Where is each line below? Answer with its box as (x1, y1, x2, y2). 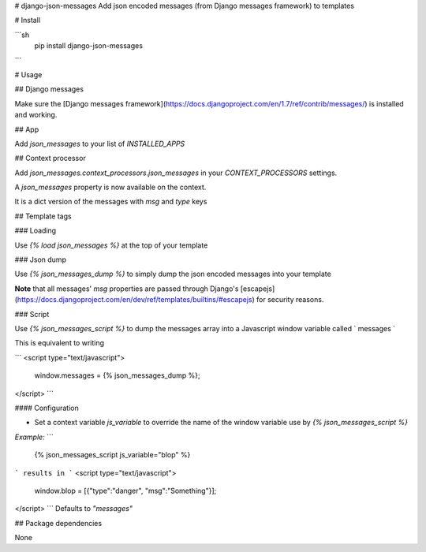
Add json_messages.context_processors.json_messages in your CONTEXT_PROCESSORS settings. (14, 168, 338, 177)
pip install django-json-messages (34, 41, 144, 50)
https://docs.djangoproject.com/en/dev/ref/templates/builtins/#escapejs (17, 295, 252, 304)
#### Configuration (14, 403, 79, 412)
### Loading (14, 226, 57, 236)
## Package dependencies (14, 518, 103, 528)
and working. (14, 110, 58, 120)
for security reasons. (256, 295, 324, 304)
